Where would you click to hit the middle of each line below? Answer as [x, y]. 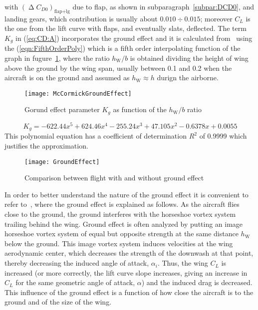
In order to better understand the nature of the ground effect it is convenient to [127, 194]
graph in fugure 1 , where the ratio [57, 58]
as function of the [140, 109]
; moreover [216, 18]
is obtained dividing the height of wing [189, 58]
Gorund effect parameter [62, 109]
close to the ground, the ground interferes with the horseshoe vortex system [120, 214]
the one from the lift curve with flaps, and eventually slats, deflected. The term [126, 28]
